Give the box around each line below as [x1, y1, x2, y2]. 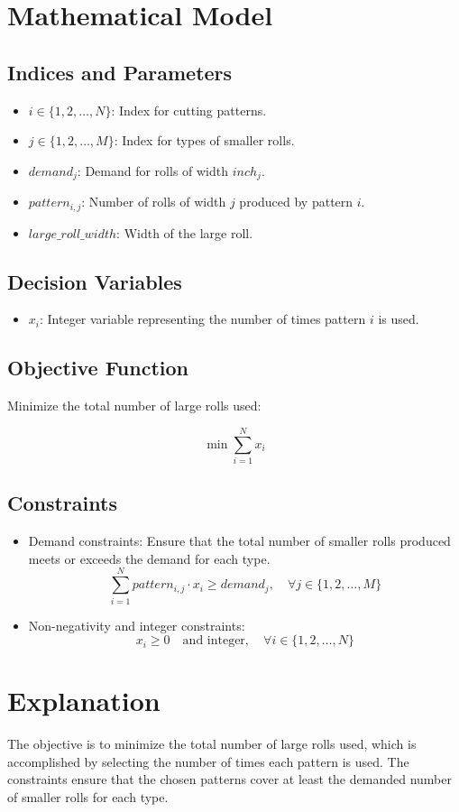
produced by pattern [239, 192, 353, 211]
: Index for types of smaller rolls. [114, 131, 295, 150]
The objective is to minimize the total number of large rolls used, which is [7, 734, 417, 753]
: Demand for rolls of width [77, 161, 229, 180]
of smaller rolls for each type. [7, 788, 169, 806]
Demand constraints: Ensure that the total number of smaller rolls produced [28, 531, 451, 550]
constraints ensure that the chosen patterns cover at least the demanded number [7, 770, 452, 789]
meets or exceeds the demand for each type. [28, 549, 271, 567]
